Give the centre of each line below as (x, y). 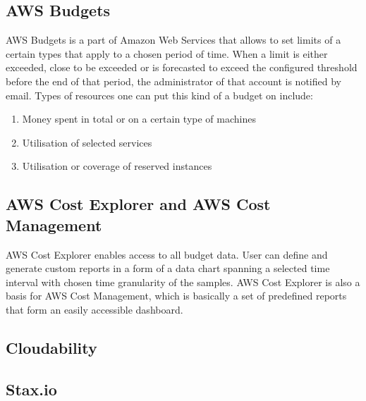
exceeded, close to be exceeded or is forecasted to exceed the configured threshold (182, 67)
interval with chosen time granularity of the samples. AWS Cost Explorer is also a (183, 282)
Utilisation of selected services (87, 142)
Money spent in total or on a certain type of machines (139, 119)
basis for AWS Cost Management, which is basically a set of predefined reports (176, 296)
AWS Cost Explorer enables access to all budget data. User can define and (167, 254)
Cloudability (51, 347)
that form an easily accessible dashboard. (94, 309)
